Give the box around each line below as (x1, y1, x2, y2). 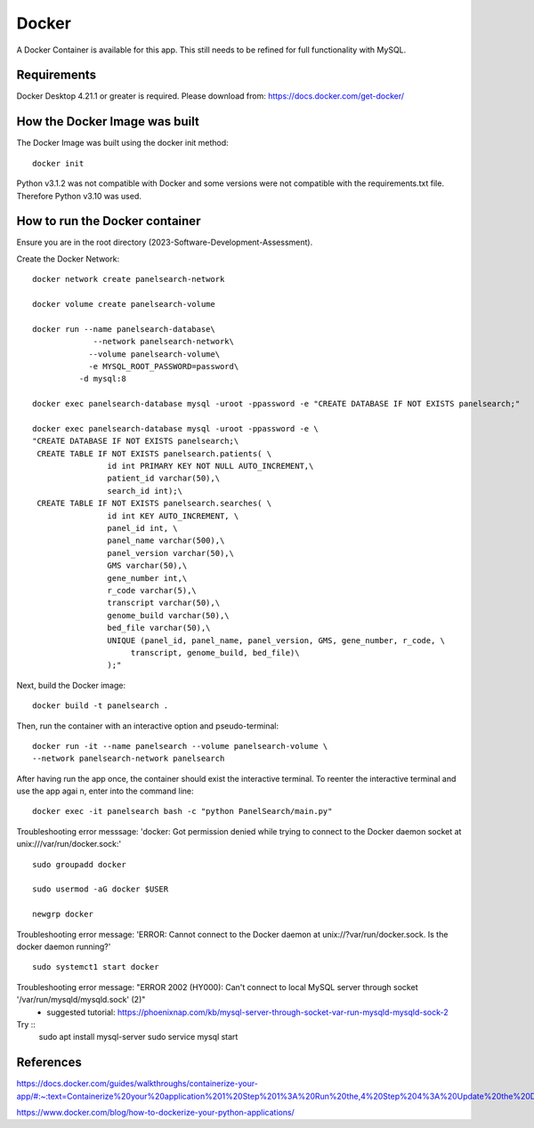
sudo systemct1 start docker (32, 962, 159, 972)
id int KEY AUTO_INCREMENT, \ (107, 511, 239, 520)
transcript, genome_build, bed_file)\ (130, 648, 300, 657)
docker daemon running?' (16, 941, 111, 952)
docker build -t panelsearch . (32, 701, 169, 711)
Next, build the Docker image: (16, 680, 126, 690)
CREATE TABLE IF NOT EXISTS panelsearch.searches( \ (36, 498, 271, 509)
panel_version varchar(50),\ (107, 548, 235, 558)
